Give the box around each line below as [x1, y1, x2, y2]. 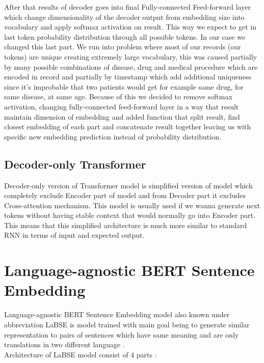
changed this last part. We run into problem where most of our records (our [4, 41, 241, 52]
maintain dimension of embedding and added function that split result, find [4, 111, 240, 122]
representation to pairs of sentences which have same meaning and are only [4, 329, 239, 340]
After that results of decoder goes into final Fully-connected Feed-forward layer [4, 2, 251, 12]
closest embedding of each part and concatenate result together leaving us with [4, 121, 251, 132]
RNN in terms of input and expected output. [4, 230, 145, 240]
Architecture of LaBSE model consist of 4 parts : [4, 349, 157, 359]
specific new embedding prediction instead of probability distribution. [4, 131, 221, 142]
